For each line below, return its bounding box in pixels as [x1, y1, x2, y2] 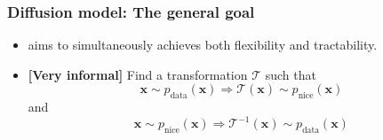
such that [265, 65, 316, 83]
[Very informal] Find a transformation [28, 65, 248, 83]
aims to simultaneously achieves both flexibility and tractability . [28, 35, 378, 54]
